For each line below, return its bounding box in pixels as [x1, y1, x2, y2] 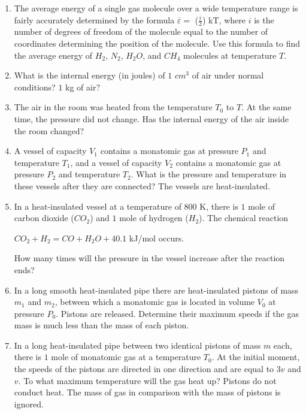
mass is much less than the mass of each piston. [14, 319, 189, 331]
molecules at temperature [183, 49, 277, 61]
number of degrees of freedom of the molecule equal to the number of [14, 25, 268, 38]
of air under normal [192, 69, 264, 81]
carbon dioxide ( [14, 211, 74, 224]
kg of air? [65, 80, 101, 93]
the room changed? [14, 124, 84, 137]
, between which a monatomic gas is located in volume [54, 295, 255, 308]
